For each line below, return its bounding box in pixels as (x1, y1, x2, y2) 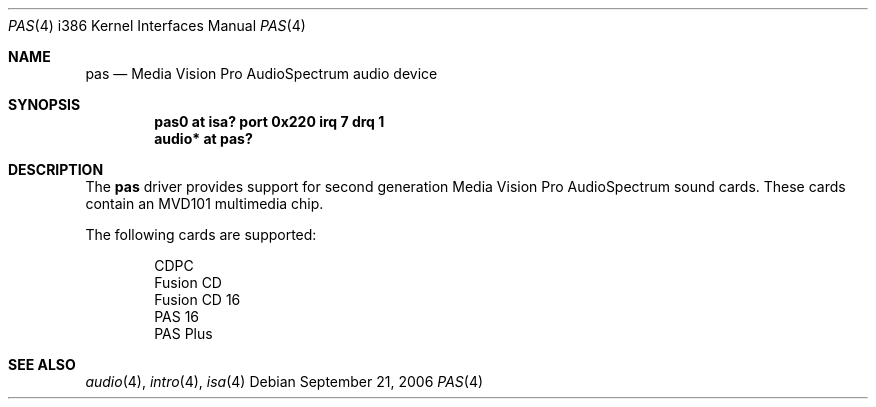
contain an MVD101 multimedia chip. (85, 195, 324, 212)
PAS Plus (154, 325, 213, 342)
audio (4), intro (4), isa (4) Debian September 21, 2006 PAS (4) (85, 373, 484, 390)
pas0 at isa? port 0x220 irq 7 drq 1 (154, 113, 385, 130)
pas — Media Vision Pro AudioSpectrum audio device (85, 65, 438, 82)
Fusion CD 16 (154, 291, 241, 308)
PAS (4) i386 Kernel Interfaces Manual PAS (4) (8, 17, 306, 34)
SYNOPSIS (8, 96, 81, 113)
